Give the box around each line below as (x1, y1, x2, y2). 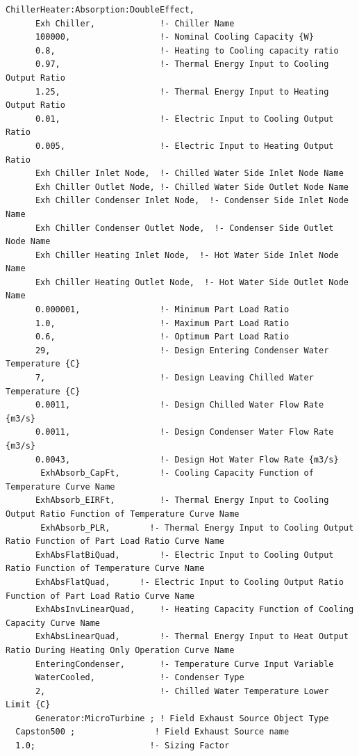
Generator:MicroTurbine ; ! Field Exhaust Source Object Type (35, 713, 329, 723)
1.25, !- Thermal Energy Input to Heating (35, 86, 329, 97)
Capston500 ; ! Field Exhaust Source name (15, 727, 290, 737)
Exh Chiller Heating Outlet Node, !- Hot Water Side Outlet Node (35, 277, 349, 287)
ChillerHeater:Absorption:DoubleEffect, (6, 5, 195, 15)
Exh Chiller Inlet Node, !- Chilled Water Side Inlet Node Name (35, 168, 344, 179)
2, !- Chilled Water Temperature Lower (35, 686, 329, 696)
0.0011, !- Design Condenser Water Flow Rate (35, 427, 334, 437)
